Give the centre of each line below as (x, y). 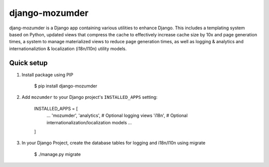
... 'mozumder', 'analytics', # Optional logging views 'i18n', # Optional (117, 116)
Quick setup (28, 63)
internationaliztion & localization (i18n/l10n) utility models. (68, 48)
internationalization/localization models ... (89, 122)
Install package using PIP (47, 75)
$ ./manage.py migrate (58, 154)
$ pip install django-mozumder (66, 86)
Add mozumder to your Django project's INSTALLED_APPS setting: (90, 97)
